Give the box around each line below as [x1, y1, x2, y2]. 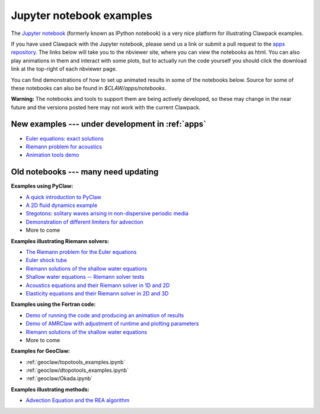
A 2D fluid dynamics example [25, 202, 98, 209]
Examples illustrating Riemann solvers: [11, 237, 110, 244]
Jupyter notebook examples [11, 9, 152, 22]
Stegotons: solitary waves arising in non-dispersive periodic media [25, 210, 189, 217]
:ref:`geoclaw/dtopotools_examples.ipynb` [25, 367, 129, 374]
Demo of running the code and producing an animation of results [25, 311, 184, 319]
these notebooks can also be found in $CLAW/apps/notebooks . [11, 84, 167, 91]
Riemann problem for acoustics [25, 143, 103, 150]
